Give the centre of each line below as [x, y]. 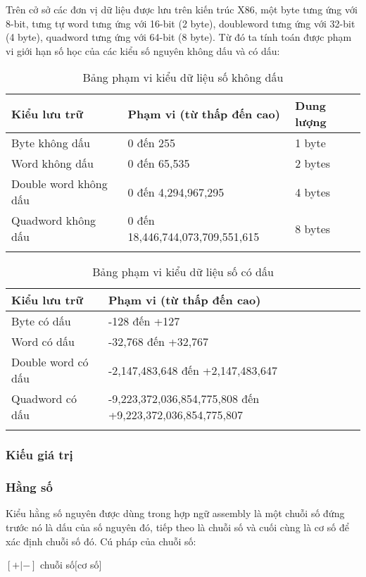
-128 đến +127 [144, 321]
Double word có [50, 362]
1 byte [310, 143]
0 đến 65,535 [159, 163]
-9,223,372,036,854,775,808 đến [184, 399]
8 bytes [313, 228]
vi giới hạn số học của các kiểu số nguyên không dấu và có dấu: [143, 50]
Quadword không [54, 221]
